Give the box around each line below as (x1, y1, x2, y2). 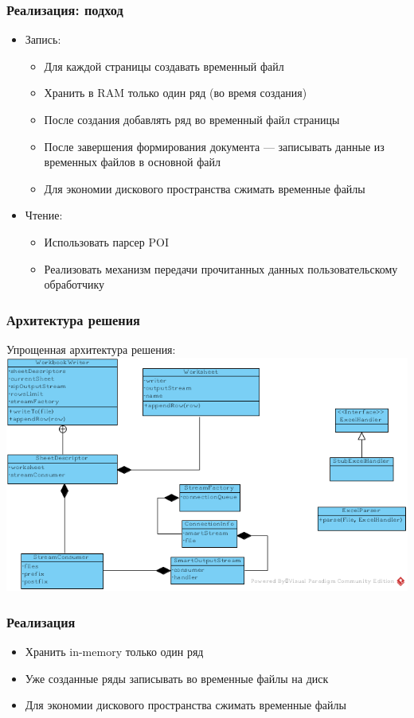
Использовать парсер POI (44, 233, 169, 250)
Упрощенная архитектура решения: (6, 340, 176, 357)
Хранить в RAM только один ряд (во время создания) (44, 84, 307, 101)
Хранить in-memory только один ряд (25, 643, 204, 660)
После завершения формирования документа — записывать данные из (44, 138, 385, 154)
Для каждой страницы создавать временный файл (44, 57, 284, 74)
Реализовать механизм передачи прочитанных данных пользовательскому (44, 260, 398, 277)
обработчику (44, 276, 105, 293)
